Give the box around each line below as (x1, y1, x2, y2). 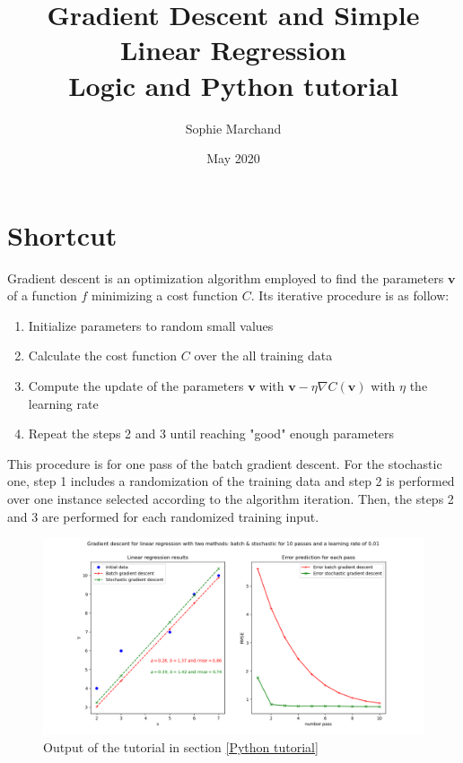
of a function (7, 286, 77, 305)
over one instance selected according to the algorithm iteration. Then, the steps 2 (7, 489, 454, 507)
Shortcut (7, 216, 118, 253)
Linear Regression (119, 31, 346, 68)
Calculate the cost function (28, 346, 178, 365)
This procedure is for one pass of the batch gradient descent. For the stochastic (7, 454, 442, 473)
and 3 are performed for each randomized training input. (7, 507, 319, 525)
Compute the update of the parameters (28, 377, 244, 395)
